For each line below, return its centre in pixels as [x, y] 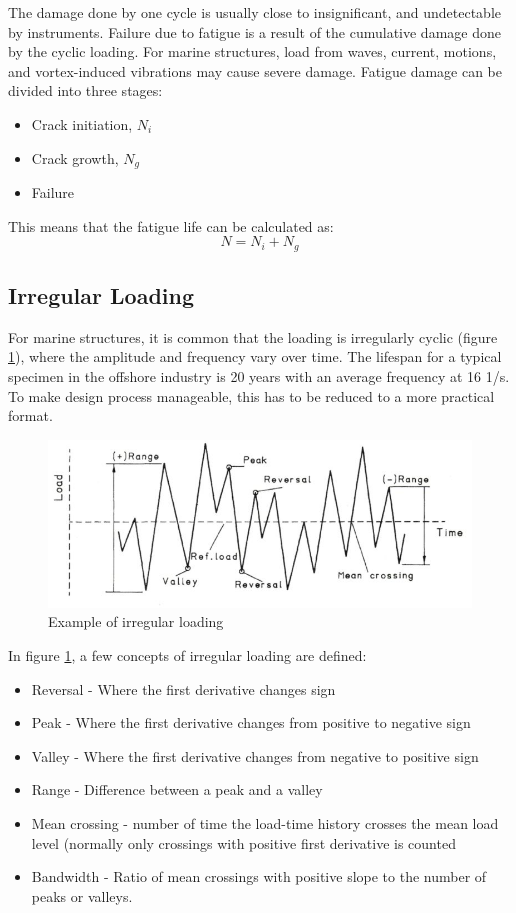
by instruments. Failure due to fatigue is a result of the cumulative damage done [254, 31]
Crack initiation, [82, 123]
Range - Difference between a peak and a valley [177, 789]
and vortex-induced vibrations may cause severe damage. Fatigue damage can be [255, 70]
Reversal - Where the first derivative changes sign [183, 688]
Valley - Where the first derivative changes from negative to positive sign [255, 755]
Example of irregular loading [136, 621]
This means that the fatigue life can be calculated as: [171, 225]
